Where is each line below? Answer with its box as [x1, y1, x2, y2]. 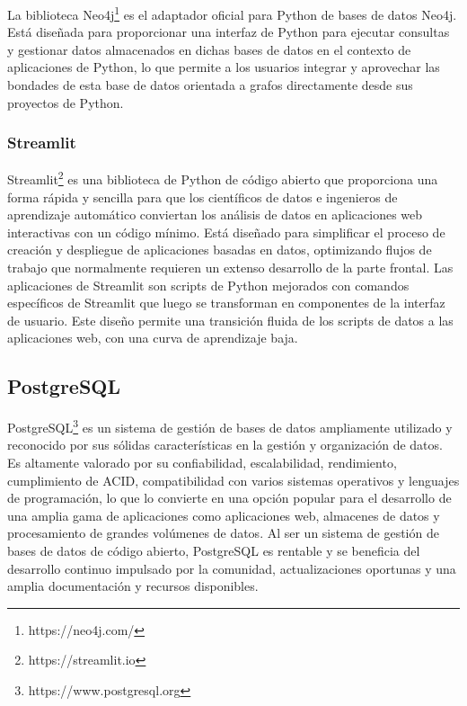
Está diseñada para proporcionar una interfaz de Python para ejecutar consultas [7, 22, 450, 41]
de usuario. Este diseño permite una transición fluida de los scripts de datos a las [7, 310, 454, 329]
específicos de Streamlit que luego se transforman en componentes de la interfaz [7, 293, 445, 312]
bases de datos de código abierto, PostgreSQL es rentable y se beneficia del [7, 541, 420, 560]
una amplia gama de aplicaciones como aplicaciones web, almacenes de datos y [7, 505, 440, 524]
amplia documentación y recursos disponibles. [7, 576, 259, 595]
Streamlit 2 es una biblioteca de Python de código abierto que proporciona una [7, 167, 438, 189]
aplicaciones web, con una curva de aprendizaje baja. [7, 328, 298, 347]
